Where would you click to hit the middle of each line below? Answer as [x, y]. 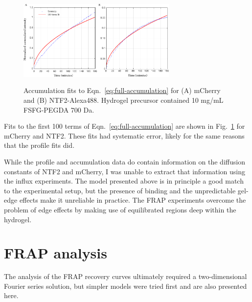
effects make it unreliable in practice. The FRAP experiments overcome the [133, 200]
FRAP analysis [56, 253]
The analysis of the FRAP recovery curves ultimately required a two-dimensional [126, 276]
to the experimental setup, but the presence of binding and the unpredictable [120, 190]
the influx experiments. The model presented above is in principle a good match [124, 181]
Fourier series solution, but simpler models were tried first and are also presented [126, 286]
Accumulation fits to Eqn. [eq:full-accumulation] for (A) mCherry [122, 90]
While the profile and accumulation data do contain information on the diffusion [125, 162]
